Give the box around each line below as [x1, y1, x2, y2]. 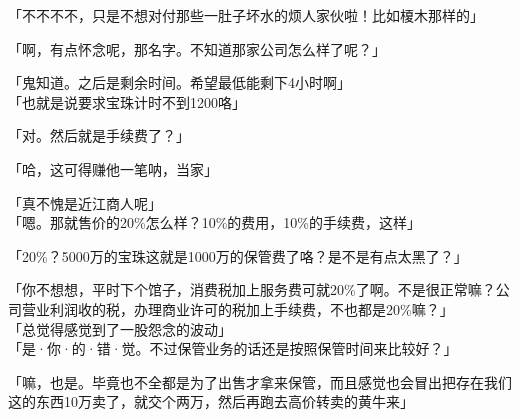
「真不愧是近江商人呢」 [8, 192, 162, 213]
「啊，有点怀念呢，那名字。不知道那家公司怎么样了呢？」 [8, 38, 386, 59]
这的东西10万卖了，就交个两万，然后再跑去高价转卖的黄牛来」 [8, 391, 414, 412]
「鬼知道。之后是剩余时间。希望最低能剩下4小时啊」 [8, 72, 351, 93]
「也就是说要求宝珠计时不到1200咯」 [8, 91, 246, 112]
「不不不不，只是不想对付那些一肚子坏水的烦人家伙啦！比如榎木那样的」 [8, 5, 484, 25]
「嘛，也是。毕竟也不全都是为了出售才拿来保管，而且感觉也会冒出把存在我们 [8, 371, 512, 392]
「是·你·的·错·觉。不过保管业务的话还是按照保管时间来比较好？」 [8, 338, 458, 359]
